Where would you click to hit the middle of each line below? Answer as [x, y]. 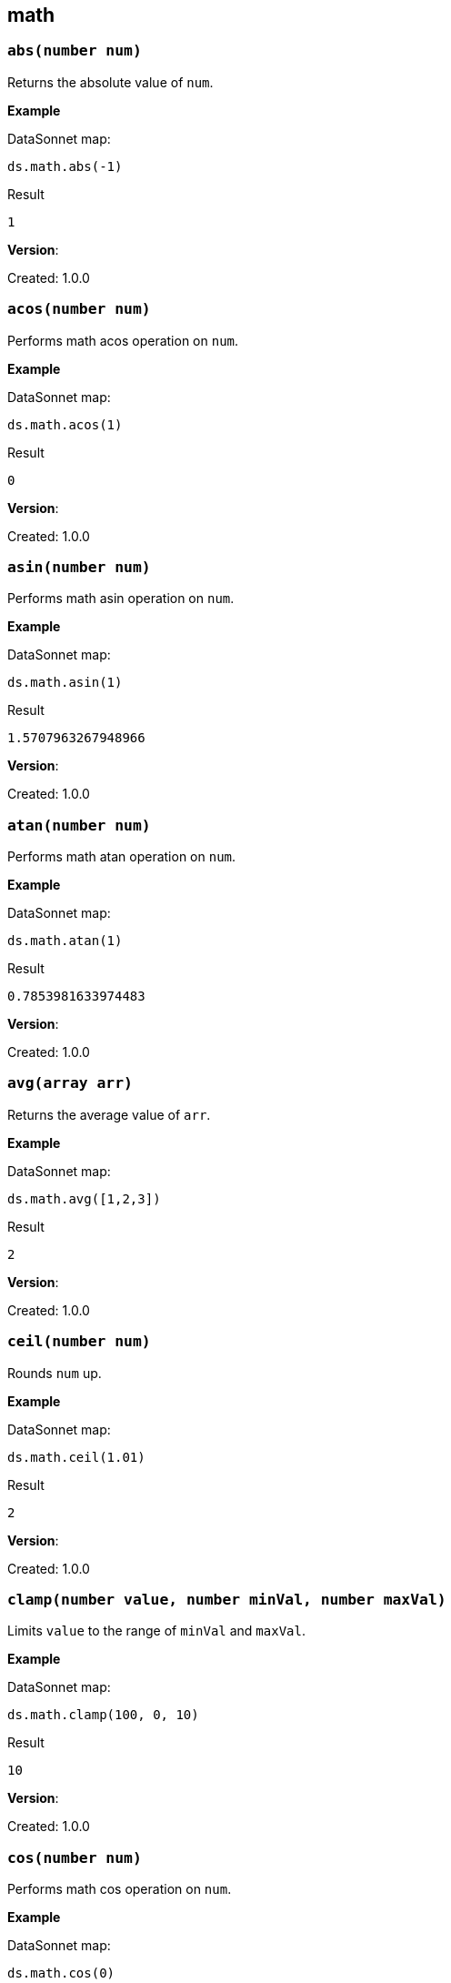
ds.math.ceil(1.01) [76, 1457]
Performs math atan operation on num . [122, 857]
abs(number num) [75, 51]
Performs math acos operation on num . [123, 340]
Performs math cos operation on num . [120, 1889]
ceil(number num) [79, 1342]
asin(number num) [79, 567]
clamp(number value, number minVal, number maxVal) [227, 1599]
